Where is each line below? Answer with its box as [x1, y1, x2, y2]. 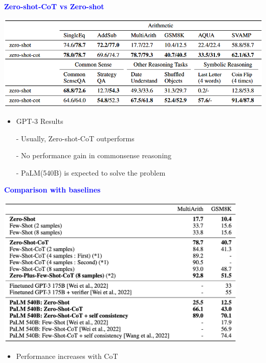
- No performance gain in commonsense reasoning [16, 150, 172, 161]
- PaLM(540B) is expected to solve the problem [16, 167, 166, 178]
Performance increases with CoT [16, 350, 118, 361]
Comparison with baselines [4, 184, 101, 195]
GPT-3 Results [16, 115, 63, 126]
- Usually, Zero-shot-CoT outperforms [16, 133, 135, 143]
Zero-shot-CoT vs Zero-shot [4, 1, 104, 11]
